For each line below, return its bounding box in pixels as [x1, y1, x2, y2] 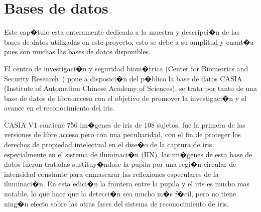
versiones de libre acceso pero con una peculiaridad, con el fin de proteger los [4, 129, 241, 140]
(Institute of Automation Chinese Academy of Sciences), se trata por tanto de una [4, 83, 257, 93]
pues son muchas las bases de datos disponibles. [4, 46, 151, 57]
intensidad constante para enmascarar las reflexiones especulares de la [4, 168, 219, 179]
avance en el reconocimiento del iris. [4, 102, 115, 113]
